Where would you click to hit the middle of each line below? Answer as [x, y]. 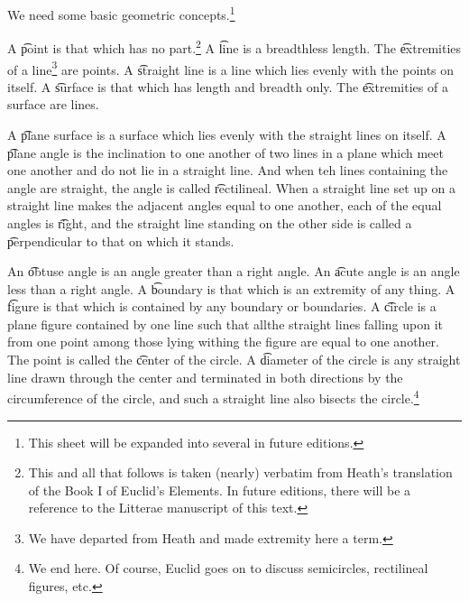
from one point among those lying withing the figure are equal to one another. [223, 342]
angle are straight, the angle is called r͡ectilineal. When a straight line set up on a [232, 187]
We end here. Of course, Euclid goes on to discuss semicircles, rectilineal [228, 568]
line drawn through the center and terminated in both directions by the [205, 377]
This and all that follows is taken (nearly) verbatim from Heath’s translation [240, 472]
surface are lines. [53, 104]
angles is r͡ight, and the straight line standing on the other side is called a [210, 222]
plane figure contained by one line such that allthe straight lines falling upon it [225, 324]
